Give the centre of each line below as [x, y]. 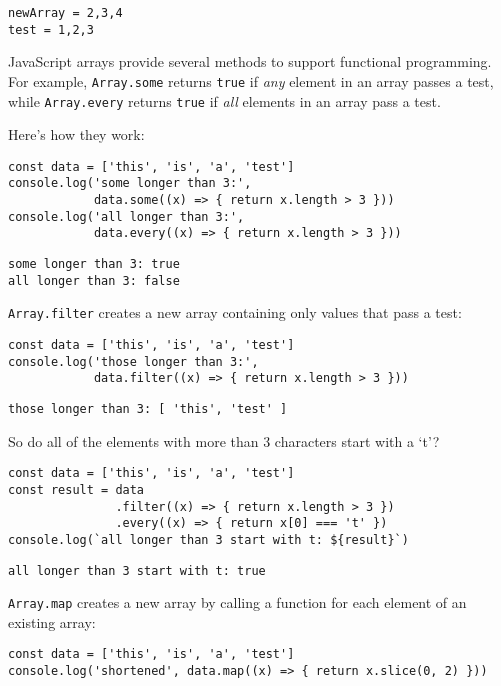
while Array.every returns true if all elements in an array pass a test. [224, 100]
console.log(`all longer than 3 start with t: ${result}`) [208, 539]
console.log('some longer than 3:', [130, 183]
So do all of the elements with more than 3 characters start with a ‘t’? [224, 440]
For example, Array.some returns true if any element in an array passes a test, [251, 80]
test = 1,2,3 [51, 29]
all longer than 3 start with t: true [137, 570]
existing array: [52, 621]
